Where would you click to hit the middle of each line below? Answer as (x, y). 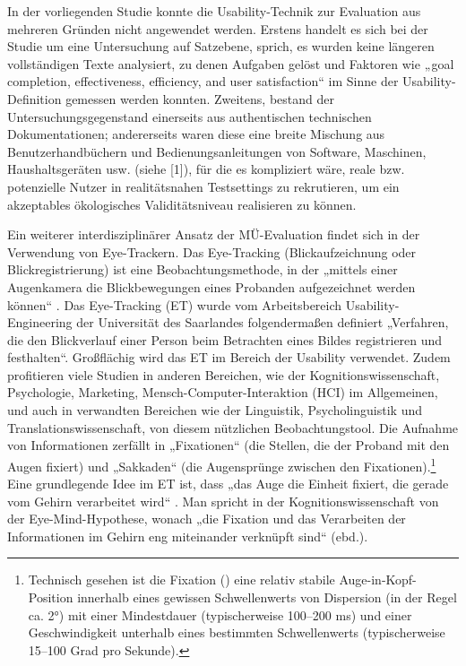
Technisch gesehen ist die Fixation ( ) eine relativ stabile (181, 580)
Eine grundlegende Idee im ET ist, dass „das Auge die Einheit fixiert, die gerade (228, 484)
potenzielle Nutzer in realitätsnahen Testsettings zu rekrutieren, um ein (203, 186)
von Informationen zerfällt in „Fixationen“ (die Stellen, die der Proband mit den (229, 445)
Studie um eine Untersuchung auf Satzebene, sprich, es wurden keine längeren (221, 46)
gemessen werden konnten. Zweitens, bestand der (200, 98)
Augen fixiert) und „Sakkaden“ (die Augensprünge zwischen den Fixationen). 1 (222, 464)
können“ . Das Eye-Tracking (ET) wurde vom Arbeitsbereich (175, 304)
